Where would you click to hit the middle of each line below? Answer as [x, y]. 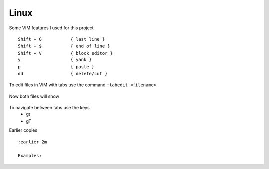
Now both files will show [34, 96]
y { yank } [55, 60]
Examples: [30, 156]
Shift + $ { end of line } [64, 46]
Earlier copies [23, 130]
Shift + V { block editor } [66, 53]
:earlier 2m [33, 142]
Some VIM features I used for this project [52, 28]
